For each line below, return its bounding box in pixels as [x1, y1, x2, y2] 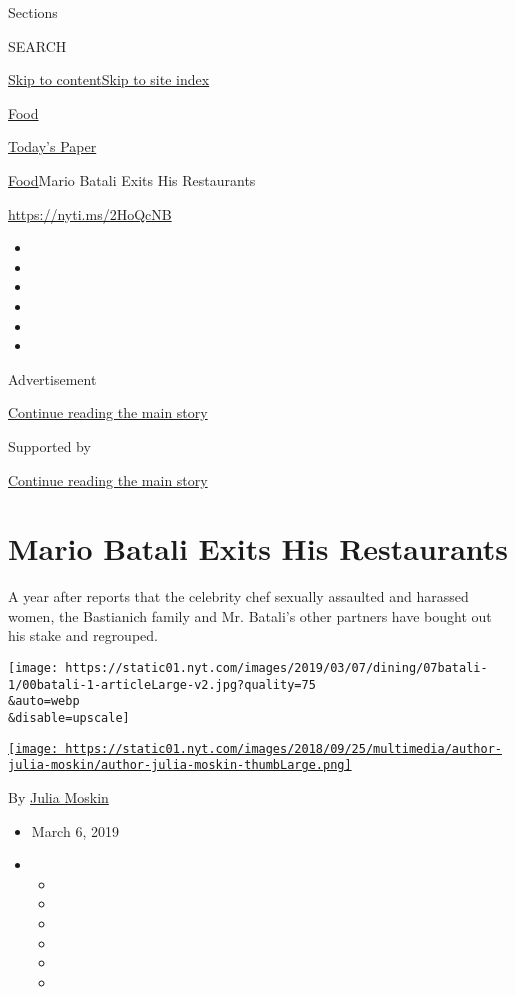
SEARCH [8, 35, 67, 56]
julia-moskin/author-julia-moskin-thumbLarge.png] [8, 758, 352, 773]
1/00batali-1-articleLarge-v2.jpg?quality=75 [8, 677, 316, 692]
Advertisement [8, 368, 97, 389]
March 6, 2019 [31, 820, 119, 841]
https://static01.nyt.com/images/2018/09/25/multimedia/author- [65, 741, 502, 756]
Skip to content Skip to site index [8, 69, 210, 90]
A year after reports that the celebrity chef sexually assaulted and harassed [8, 586, 469, 607]
